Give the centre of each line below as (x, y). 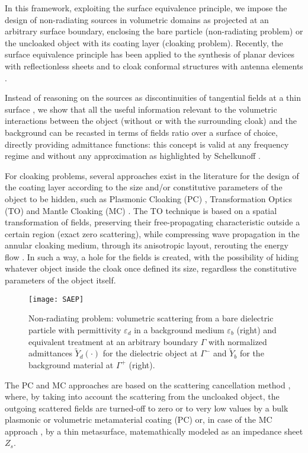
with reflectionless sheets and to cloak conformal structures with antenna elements (154, 66)
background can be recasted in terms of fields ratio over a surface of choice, (141, 132)
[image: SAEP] (56, 299)
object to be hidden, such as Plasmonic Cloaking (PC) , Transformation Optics (149, 198)
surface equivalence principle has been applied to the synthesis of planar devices (150, 54)
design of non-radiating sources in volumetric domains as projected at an (137, 19)
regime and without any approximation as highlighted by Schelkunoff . (133, 156)
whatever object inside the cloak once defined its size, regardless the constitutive (151, 268)
